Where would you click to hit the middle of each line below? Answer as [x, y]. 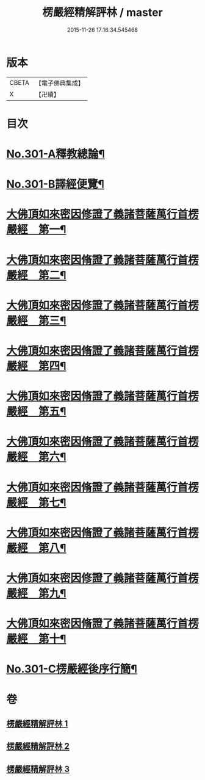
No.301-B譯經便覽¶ [56, 184]
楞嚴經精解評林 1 [37, 724]
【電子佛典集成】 [59, 83]
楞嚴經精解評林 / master [103, 13]
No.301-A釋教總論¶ [56, 154]
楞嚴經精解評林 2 [38, 746]
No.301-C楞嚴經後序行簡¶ [72, 669]
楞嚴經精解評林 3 [38, 769]
